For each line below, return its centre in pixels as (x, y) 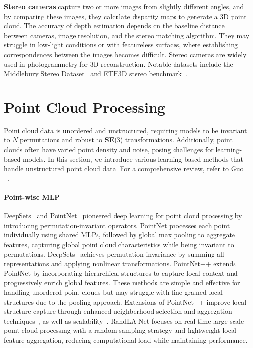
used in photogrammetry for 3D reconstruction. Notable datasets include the (118, 64)
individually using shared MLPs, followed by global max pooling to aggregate (120, 235)
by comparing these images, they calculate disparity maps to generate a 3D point (125, 16)
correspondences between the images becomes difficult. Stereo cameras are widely (125, 54)
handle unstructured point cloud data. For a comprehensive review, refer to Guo (124, 168)
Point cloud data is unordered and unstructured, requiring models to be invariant (126, 130)
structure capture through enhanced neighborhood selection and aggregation (118, 311)
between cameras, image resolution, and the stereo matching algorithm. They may (127, 35)
